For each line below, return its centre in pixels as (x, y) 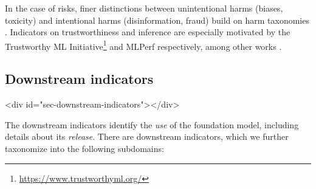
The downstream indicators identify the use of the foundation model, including (152, 124)
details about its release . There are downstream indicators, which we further (147, 136)
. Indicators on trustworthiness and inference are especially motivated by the (148, 32)
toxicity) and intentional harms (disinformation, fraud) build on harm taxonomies (157, 20)
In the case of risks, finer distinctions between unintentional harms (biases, (144, 8)
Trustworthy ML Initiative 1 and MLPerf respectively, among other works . (143, 45)
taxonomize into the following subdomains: (84, 149)
